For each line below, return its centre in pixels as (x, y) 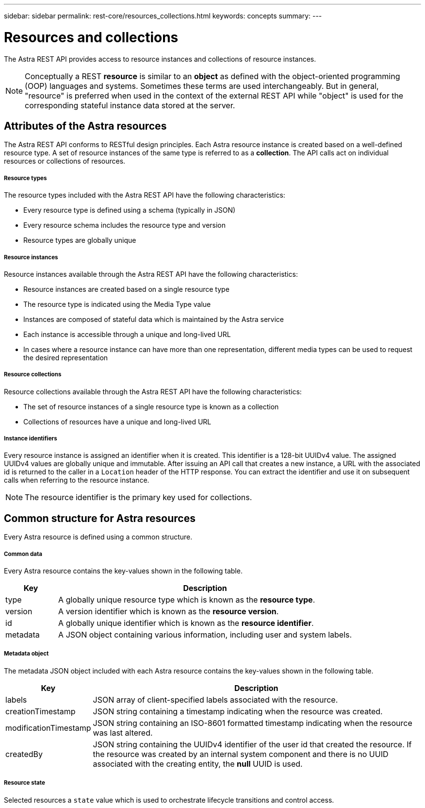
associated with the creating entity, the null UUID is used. (198, 764)
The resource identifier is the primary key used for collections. (139, 497)
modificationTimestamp (48, 728)
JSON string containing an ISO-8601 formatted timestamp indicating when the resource (253, 723)
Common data (23, 554)
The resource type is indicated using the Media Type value (117, 304)
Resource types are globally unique (80, 240)
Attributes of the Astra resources (85, 126)
